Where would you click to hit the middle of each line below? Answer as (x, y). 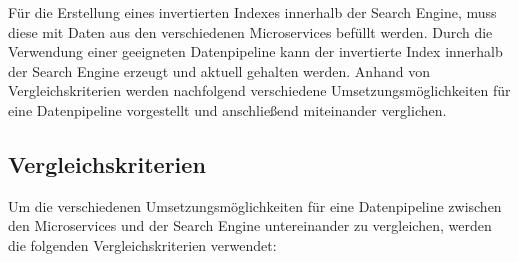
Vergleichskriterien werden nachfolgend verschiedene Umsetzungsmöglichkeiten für (259, 90)
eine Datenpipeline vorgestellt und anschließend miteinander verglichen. (227, 109)
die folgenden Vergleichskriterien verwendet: (142, 244)
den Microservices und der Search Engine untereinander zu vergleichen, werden (250, 225)
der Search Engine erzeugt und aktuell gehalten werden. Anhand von (219, 70)
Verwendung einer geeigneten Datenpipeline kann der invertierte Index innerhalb (255, 51)
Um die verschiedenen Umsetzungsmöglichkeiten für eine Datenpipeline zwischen (255, 205)
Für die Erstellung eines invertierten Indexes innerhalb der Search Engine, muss (252, 12)
